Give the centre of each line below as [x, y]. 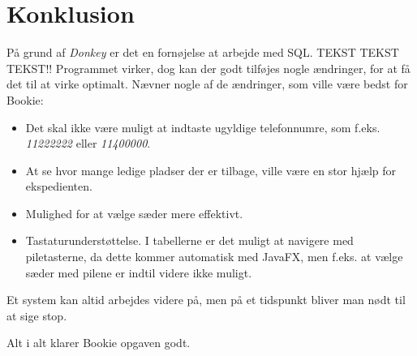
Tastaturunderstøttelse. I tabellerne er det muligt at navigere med [189, 240]
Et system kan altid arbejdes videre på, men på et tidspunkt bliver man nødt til [206, 300]
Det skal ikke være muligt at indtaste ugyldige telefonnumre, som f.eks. [203, 127]
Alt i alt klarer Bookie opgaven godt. [99, 343]
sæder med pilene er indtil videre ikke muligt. [139, 272]
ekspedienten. [59, 186]
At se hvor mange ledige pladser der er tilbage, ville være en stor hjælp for [211, 170]
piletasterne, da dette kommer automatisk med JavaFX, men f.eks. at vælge [214, 257]
